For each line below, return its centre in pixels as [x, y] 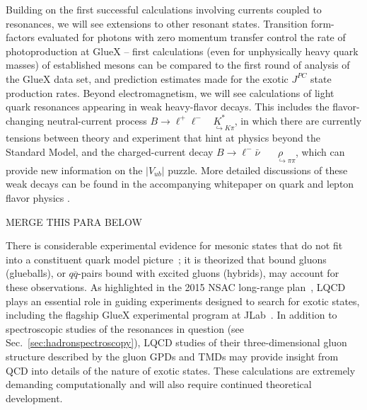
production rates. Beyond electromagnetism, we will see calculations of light [170, 92]
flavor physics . [38, 197]
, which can [320, 151]
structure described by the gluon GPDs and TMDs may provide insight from [172, 356]
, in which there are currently [298, 120]
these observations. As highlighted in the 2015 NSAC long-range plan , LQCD [176, 286]
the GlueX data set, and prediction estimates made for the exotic [147, 78]
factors [20, 37]
